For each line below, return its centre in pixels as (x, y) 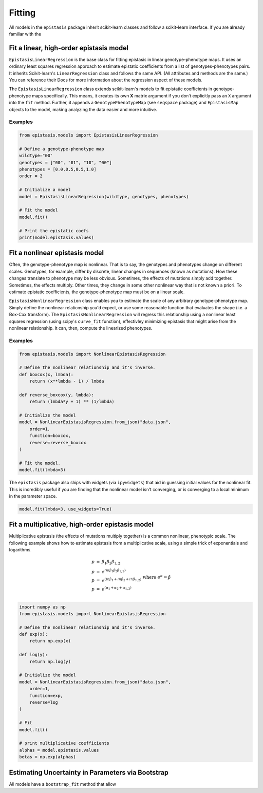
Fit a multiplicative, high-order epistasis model (81, 524)
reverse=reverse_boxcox (58, 443)
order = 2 (31, 176)
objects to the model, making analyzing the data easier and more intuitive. (83, 109)
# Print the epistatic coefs (54, 231)
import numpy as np (42, 607)
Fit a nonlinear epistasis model (56, 253)
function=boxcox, (50, 436)
